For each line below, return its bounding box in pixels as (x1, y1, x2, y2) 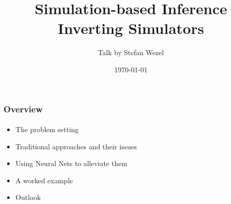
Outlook (15, 192, 41, 202)
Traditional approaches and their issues (15, 141, 137, 151)
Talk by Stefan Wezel (98, 47, 164, 58)
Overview (4, 102, 43, 115)
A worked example (15, 175, 73, 185)
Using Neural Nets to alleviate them (15, 158, 127, 169)
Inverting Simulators (58, 18, 204, 38)
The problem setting (15, 124, 79, 135)
